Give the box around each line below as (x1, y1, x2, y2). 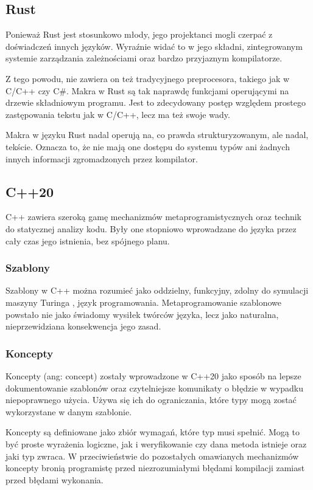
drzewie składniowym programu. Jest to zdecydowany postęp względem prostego (5, 96, 306, 109)
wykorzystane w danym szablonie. (5, 405, 132, 418)
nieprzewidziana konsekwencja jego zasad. (5, 320, 161, 333)
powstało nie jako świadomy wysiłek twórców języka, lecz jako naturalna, (5, 308, 279, 320)
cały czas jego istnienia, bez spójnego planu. (5, 234, 170, 247)
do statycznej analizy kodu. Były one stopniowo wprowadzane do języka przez (5, 222, 297, 235)
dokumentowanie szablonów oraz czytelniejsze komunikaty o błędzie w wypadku (5, 381, 304, 394)
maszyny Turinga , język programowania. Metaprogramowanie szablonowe (5, 295, 282, 308)
